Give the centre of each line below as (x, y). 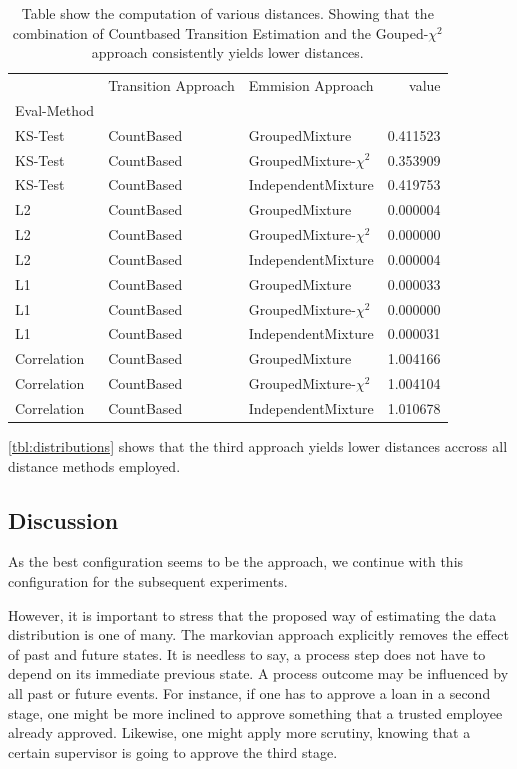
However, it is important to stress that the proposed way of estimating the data (252, 614)
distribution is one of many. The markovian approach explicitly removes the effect (258, 634)
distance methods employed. (94, 465)
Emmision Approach (311, 85)
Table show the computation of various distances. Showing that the (227, 13)
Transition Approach (171, 85)
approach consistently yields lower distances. (227, 52)
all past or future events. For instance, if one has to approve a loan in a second (249, 693)
